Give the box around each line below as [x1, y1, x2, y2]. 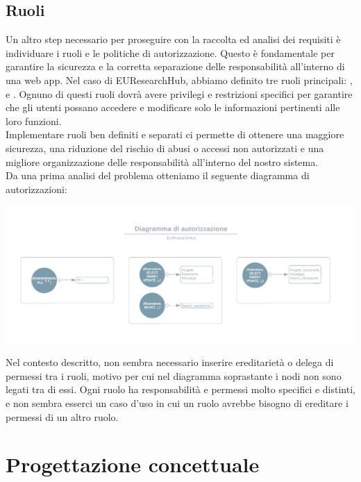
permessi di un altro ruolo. [6, 409, 119, 424]
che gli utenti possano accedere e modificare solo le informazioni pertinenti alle [6, 100, 340, 115]
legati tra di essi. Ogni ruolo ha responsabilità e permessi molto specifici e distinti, [6, 382, 355, 397]
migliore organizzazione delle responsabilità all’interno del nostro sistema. [6, 154, 319, 169]
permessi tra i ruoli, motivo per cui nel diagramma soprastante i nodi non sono [6, 368, 342, 383]
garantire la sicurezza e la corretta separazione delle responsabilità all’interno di [6, 59, 345, 74]
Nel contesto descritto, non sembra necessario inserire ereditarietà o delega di [6, 355, 334, 369]
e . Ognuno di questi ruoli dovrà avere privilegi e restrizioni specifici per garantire [6, 86, 353, 101]
